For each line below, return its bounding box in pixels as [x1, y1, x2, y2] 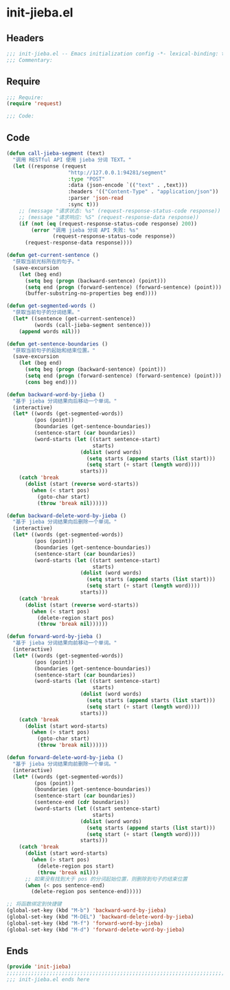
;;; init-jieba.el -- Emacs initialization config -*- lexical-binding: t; [6, 50, 228, 57]
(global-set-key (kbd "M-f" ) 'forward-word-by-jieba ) [6, 919, 164, 927]
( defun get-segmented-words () [6, 302, 96, 310]
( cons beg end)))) [24, 379, 78, 385]
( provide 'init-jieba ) [6, 963, 71, 970]
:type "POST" [67, 175, 106, 183]
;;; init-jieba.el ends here [6, 976, 90, 983]
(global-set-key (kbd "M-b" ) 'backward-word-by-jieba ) [6, 907, 167, 914]
